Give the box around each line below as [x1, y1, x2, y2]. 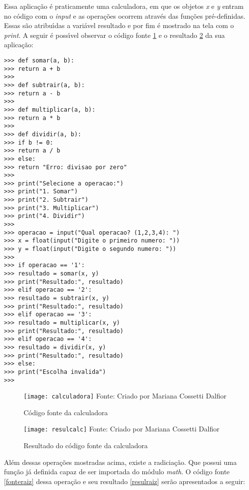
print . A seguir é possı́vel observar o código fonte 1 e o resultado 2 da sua [4, 30, 225, 40]
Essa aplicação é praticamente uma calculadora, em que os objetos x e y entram [4, 1, 244, 11]
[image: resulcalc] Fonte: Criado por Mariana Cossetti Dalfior [24, 424, 220, 434]
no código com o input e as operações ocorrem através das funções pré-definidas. [4, 10, 246, 21]
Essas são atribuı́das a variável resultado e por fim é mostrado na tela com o [4, 20, 234, 31]
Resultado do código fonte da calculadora [24, 440, 148, 451]
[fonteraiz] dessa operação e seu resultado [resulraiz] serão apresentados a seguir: [4, 476, 245, 486]
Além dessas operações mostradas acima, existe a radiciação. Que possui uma [4, 457, 237, 467]
